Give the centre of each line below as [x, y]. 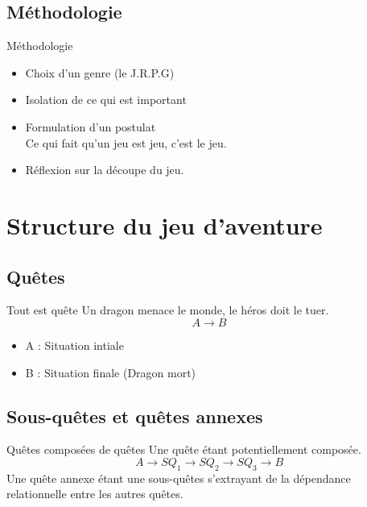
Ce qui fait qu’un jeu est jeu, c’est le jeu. [126, 142]
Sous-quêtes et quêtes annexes [135, 416]
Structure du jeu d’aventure [165, 224]
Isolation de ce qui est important [106, 100]
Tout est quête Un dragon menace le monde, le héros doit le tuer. [168, 310]
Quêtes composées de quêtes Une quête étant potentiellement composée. [184, 449]
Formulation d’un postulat [91, 126]
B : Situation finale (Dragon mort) [111, 372]
